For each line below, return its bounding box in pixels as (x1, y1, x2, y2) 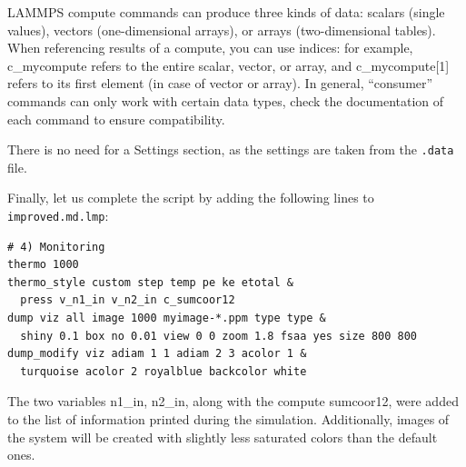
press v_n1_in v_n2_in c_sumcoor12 (20, 293, 235, 307)
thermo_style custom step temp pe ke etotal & (7, 275, 293, 289)
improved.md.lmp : (7, 206, 109, 224)
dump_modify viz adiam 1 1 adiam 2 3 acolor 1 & (7, 347, 307, 361)
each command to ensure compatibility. (7, 109, 225, 128)
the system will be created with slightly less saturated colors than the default (7, 427, 438, 446)
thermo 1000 (7, 258, 79, 272)
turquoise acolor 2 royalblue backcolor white (20, 364, 307, 378)
